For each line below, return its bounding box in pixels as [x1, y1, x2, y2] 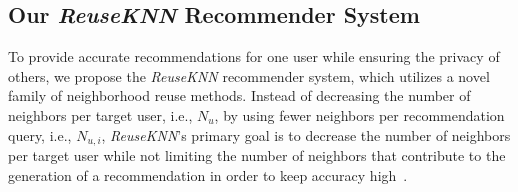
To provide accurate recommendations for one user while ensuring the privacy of [8, 46, 500, 67]
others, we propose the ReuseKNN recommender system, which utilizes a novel [8, 65, 490, 86]
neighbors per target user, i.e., [8, 104, 193, 125]
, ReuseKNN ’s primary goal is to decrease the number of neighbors [101, 124, 511, 145]
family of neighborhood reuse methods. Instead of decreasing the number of [8, 85, 471, 106]
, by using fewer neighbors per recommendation [214, 104, 505, 125]
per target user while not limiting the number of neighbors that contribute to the [8, 145, 506, 166]
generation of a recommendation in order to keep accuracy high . [8, 164, 408, 185]
